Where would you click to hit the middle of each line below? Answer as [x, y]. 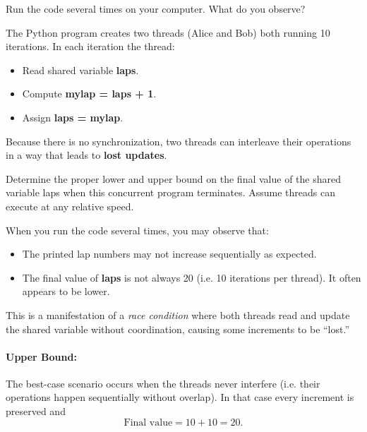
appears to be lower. [66, 291]
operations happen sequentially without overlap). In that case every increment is [180, 397]
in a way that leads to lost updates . [86, 155]
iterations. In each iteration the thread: [90, 46]
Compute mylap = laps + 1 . [89, 94]
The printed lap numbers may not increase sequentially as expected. [169, 254]
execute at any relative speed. [70, 206]
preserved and [36, 411]
